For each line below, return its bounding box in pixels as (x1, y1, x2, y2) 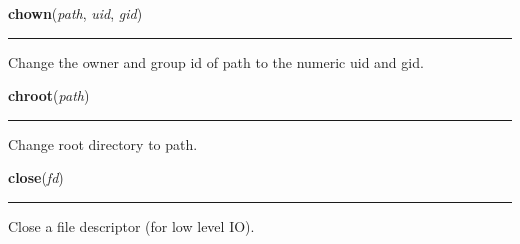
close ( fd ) (8, 167, 64, 188)
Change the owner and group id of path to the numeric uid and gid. (8, 51, 424, 72)
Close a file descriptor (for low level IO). (8, 215, 255, 236)
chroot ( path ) (8, 85, 90, 106)
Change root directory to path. (8, 133, 198, 154)
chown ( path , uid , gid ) (8, 3, 143, 23)
